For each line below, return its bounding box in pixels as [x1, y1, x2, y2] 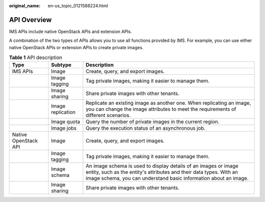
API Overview [9, 15, 52, 24]
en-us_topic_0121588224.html [48, 3, 108, 8]
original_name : [9, 3, 41, 8]
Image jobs [51, 125, 77, 132]
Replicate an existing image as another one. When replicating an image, [85, 100, 251, 107]
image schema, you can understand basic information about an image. [85, 175, 249, 182]
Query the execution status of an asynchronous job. [85, 125, 206, 132]
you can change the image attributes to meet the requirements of [85, 106, 237, 113]
